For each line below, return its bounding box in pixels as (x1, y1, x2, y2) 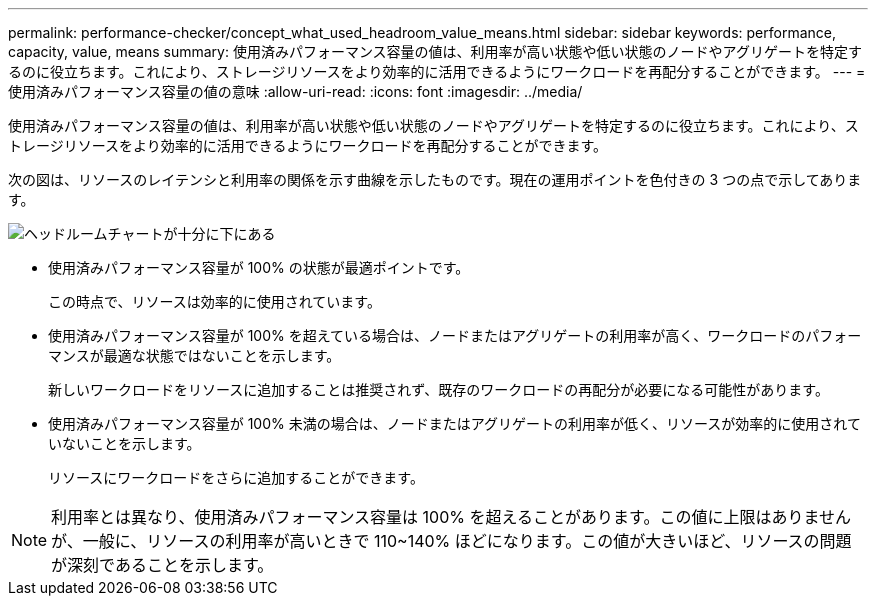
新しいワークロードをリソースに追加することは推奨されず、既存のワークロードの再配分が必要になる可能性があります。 (48, 381, 829, 398)
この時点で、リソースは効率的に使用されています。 (48, 293, 381, 310)
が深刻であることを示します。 (51, 555, 274, 575)
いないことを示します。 (48, 435, 201, 452)
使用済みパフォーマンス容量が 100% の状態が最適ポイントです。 (48, 259, 470, 276)
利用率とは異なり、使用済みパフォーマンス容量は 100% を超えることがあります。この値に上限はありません (51, 507, 851, 527)
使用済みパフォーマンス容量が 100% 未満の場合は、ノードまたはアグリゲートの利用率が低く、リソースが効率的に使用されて (48, 415, 861, 432)
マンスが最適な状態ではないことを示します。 (48, 347, 341, 364)
